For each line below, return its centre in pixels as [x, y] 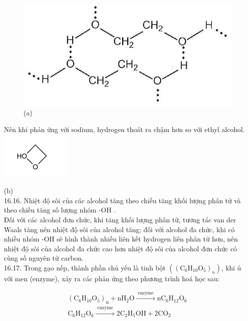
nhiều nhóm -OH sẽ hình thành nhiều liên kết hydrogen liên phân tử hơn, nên [121, 239]
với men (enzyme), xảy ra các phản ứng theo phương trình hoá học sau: [112, 278]
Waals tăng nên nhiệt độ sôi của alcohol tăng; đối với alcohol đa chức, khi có [119, 229]
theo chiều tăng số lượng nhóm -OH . [60, 210]
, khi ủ [231, 267]
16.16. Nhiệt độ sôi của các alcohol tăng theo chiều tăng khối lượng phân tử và [123, 200]
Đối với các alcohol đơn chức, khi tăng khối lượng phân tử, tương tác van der [120, 220]
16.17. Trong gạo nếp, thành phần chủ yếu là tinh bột [85, 267]
